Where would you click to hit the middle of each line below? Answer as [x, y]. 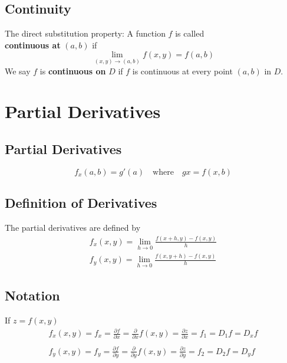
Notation [32, 295]
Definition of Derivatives [81, 203]
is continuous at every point [182, 71]
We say [18, 71]
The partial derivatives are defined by [73, 227]
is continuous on [73, 71]
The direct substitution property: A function [85, 33]
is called [190, 33]
